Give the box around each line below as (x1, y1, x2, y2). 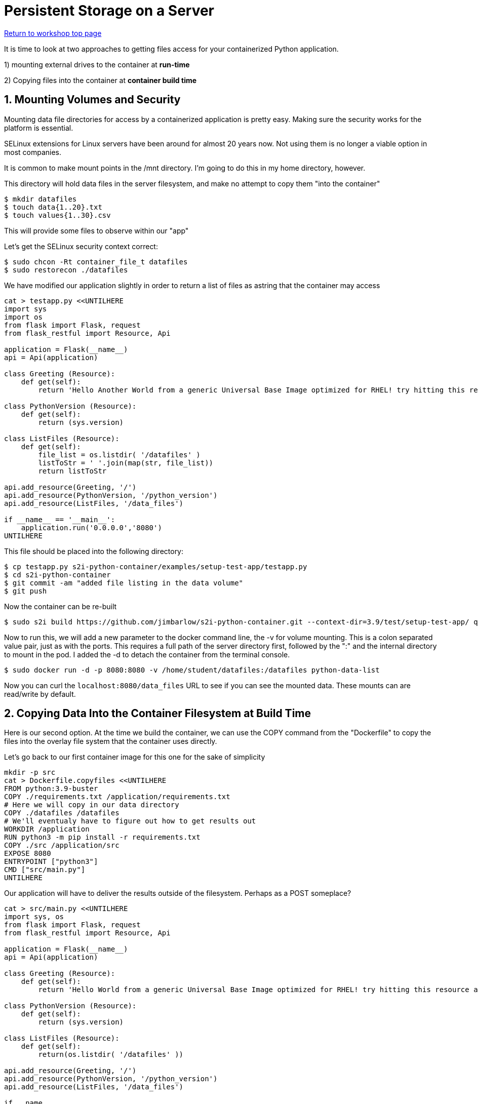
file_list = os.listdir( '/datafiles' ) (38, 450, 201, 459)
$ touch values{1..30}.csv (4, 211, 111, 219)
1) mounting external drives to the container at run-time (4, 60, 190, 69)
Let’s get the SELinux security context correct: (4, 242, 158, 251)
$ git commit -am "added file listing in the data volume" (4, 578, 244, 587)
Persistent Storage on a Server (4, 2, 215, 19)
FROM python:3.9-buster (4, 784, 98, 793)
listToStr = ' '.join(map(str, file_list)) (38, 458, 214, 467)
